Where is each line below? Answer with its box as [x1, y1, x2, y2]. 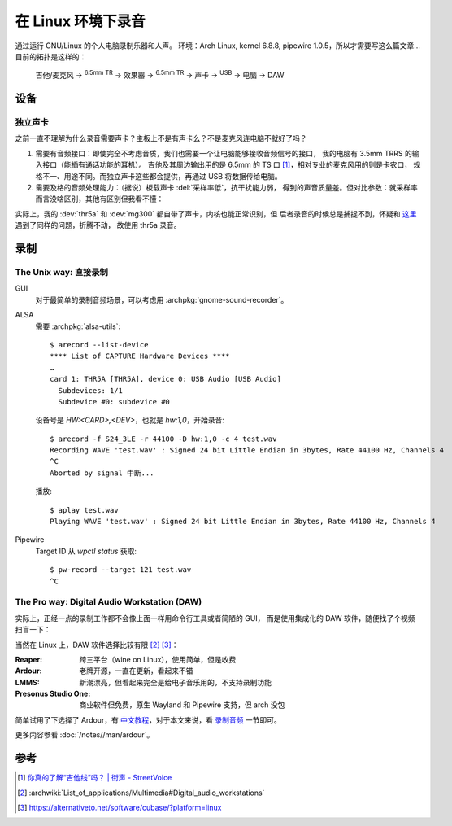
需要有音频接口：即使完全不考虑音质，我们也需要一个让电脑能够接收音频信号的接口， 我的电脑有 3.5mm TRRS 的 [35, 148, 412, 158]
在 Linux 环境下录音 [15, 12, 146, 30]
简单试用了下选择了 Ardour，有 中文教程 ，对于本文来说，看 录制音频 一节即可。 [15, 715, 281, 724]
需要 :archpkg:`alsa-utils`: [35, 321, 121, 331]
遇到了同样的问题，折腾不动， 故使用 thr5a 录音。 [15, 221, 182, 230]
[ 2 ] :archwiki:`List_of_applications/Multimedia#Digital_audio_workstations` [17, 788, 265, 798]
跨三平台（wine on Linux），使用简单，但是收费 [79, 654, 237, 664]
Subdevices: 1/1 [58, 386, 124, 395]
